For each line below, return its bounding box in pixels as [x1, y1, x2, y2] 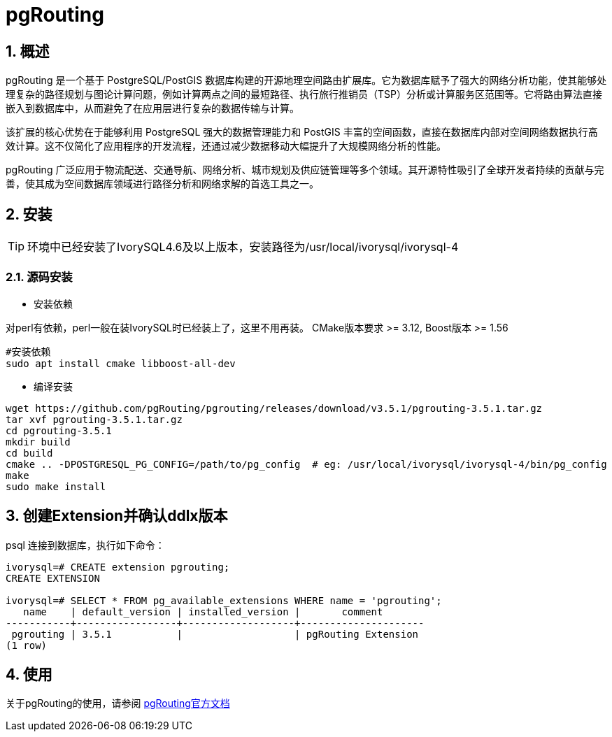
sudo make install [6, 480, 106, 492]
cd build [6, 447, 53, 459]
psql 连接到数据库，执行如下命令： [6, 538, 165, 551]
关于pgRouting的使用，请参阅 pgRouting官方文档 [6, 697, 230, 710]
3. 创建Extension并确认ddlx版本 [6, 507, 228, 525]
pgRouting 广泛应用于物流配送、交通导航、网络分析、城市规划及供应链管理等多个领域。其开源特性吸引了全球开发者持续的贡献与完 [6, 164, 604, 176]
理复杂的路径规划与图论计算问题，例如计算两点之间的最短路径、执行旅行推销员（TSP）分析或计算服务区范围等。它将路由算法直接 [6, 88, 602, 101]
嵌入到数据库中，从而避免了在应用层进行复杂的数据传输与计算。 [6, 102, 299, 115]
